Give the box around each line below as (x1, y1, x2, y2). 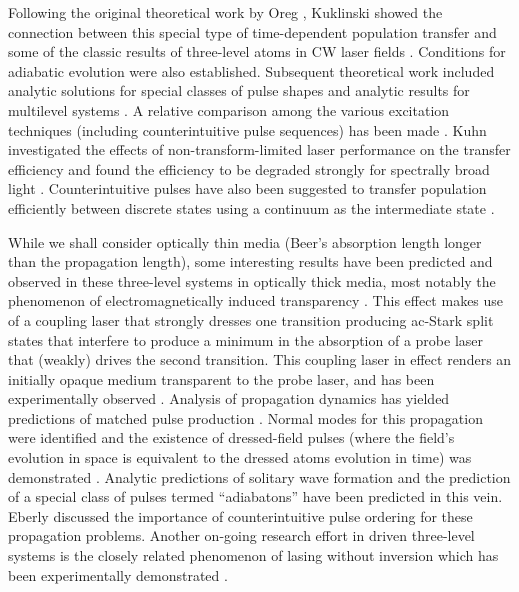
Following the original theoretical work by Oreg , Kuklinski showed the (8, 2, 443, 22)
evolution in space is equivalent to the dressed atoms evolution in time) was (8, 447, 472, 468)
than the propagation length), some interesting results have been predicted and (8, 251, 493, 272)
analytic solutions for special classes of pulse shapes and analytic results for (8, 80, 470, 101)
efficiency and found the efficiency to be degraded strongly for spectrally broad (8, 158, 490, 179)
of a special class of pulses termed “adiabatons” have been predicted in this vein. (8, 486, 503, 507)
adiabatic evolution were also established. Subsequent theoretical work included (8, 60, 495, 81)
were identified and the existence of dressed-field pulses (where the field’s (8, 427, 455, 448)
